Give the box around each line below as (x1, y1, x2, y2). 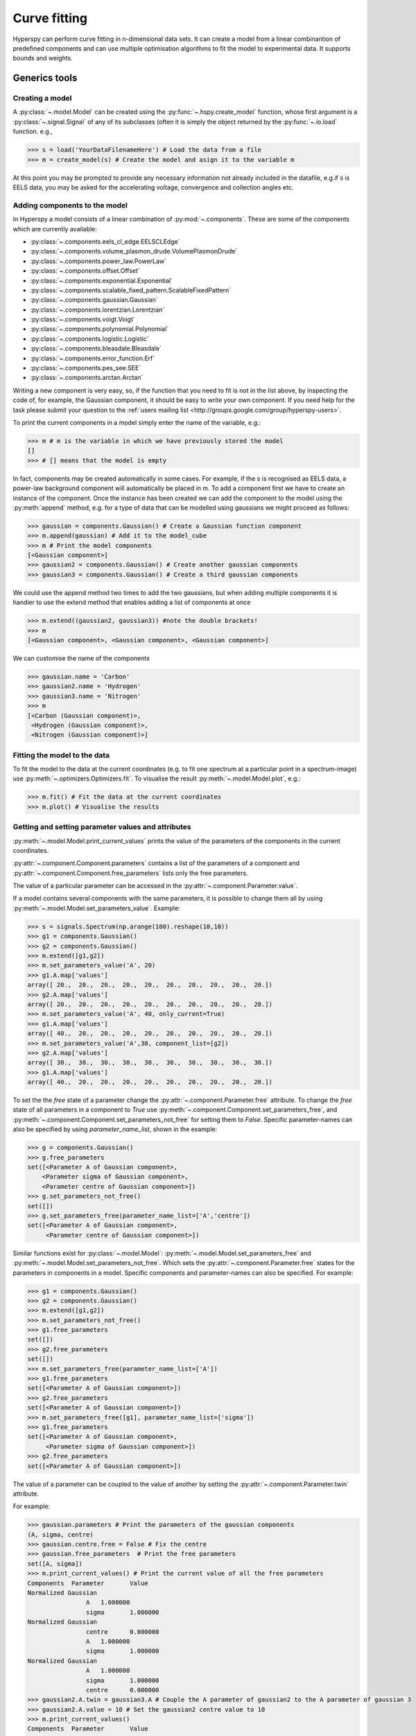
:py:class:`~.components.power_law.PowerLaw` (30, 257, 166, 265)
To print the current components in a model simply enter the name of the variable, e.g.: (12, 418, 261, 426)
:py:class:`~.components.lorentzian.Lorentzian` (30, 306, 165, 314)
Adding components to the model (12, 200, 128, 210)
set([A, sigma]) (27, 1560, 83, 1567)
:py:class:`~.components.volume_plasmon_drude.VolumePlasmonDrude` (30, 247, 238, 256)
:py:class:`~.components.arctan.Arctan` (30, 374, 144, 382)
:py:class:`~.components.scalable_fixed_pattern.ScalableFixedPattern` (30, 285, 232, 294)
